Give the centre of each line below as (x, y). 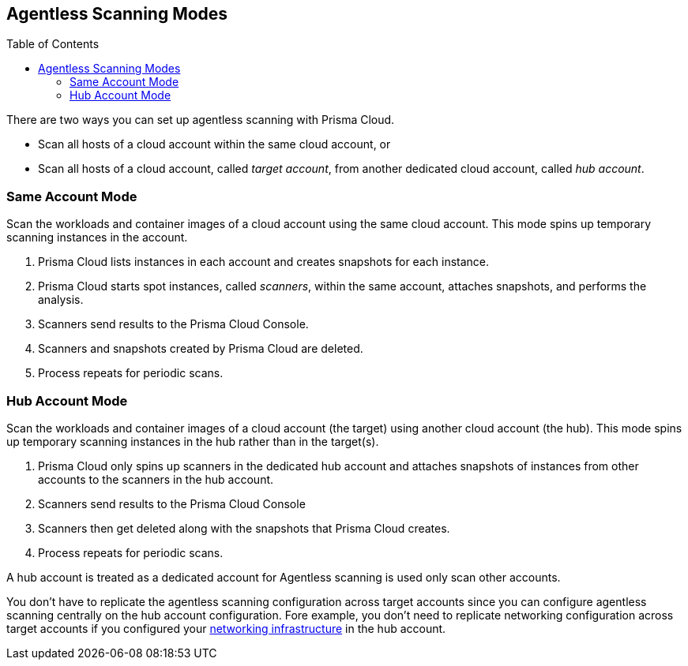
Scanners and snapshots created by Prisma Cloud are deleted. (201, 349)
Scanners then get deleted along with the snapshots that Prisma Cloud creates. (244, 528)
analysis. (61, 300)
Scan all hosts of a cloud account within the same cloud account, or (214, 144)
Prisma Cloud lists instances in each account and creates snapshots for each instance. (264, 262)
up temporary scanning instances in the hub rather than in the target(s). (193, 441)
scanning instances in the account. (97, 238)
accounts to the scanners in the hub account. (156, 479)
